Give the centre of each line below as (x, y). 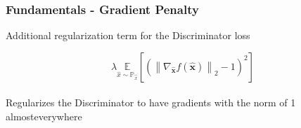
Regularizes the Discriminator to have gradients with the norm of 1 (151, 102)
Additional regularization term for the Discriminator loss (128, 35)
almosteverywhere (44, 116)
